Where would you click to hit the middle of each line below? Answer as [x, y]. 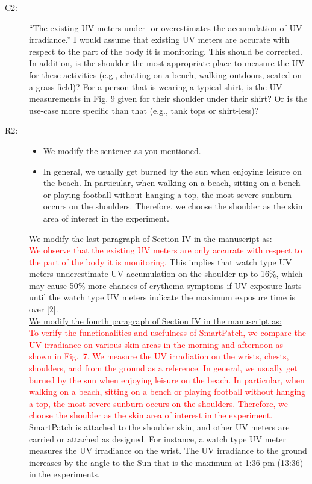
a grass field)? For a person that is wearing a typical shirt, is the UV [156, 86]
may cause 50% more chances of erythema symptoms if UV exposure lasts [165, 285]
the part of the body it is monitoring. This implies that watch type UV [161, 262]
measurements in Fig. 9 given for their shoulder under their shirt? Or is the [168, 98]
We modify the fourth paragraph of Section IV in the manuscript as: [155, 321]
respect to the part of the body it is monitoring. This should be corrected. [166, 51]
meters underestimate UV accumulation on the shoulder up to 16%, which [166, 274]
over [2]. [44, 309]
